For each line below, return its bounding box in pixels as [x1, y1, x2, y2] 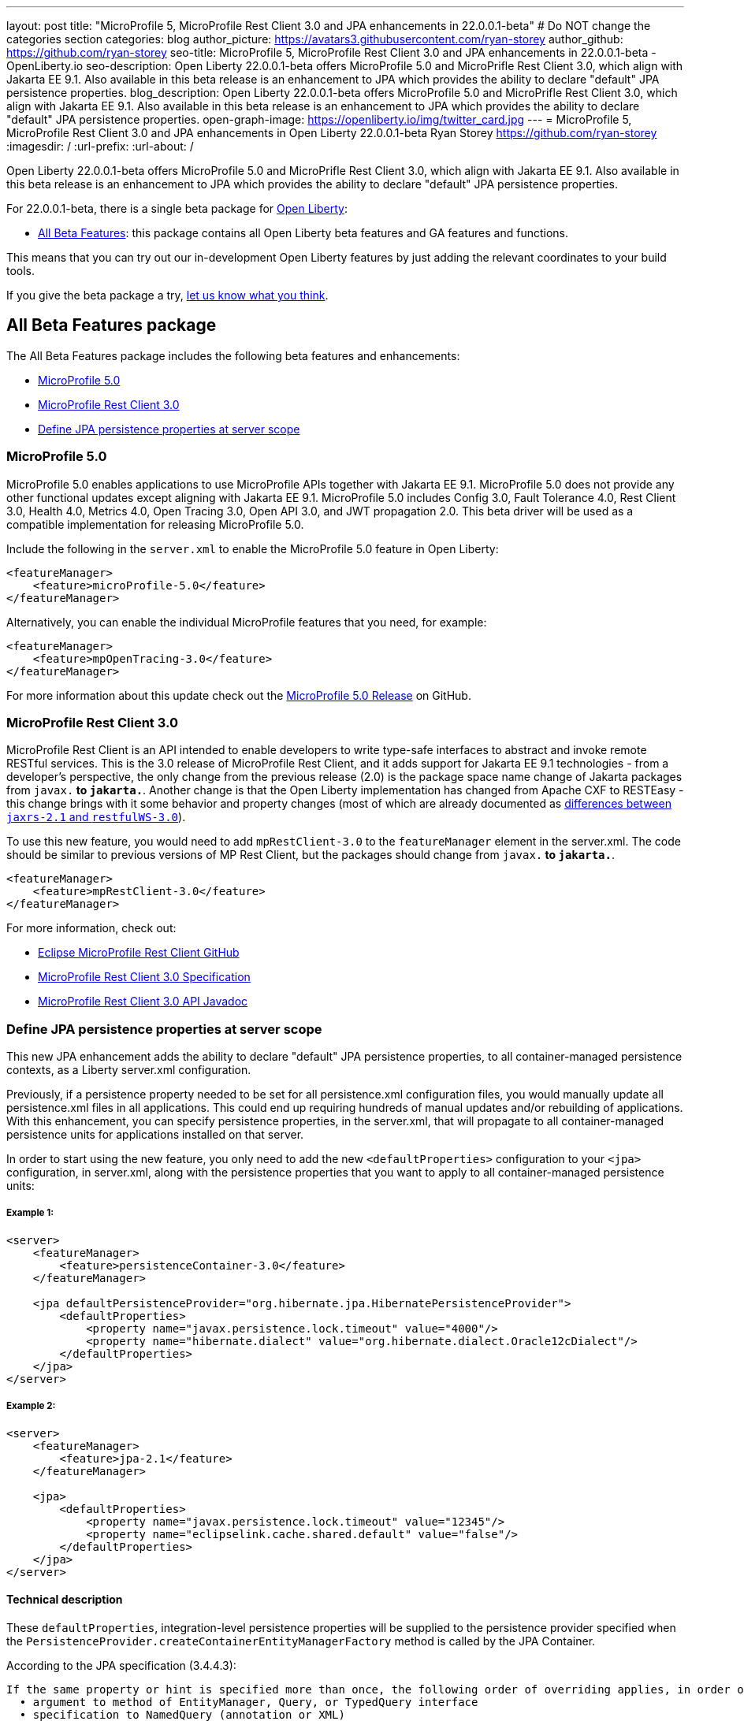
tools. [6, 264, 35, 277]
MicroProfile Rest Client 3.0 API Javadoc [38, 994, 248, 1009]
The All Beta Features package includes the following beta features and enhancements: [6, 348, 460, 362]
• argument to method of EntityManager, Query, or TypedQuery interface [19, 1695, 478, 1708]
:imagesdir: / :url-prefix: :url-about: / [6, 139, 194, 153]
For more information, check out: [6, 921, 177, 935]
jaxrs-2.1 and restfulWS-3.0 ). [6, 810, 186, 824]
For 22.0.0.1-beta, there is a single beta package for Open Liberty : [6, 202, 348, 215]
